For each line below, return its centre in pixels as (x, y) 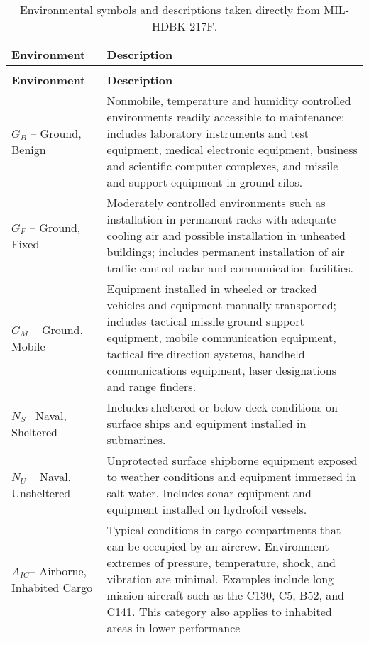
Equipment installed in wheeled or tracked (212, 288)
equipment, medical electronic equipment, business (232, 149)
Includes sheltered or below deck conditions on (222, 407)
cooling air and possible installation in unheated (226, 235)
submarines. (136, 440)
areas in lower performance (174, 628)
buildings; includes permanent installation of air (226, 252)
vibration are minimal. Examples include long (220, 579)
